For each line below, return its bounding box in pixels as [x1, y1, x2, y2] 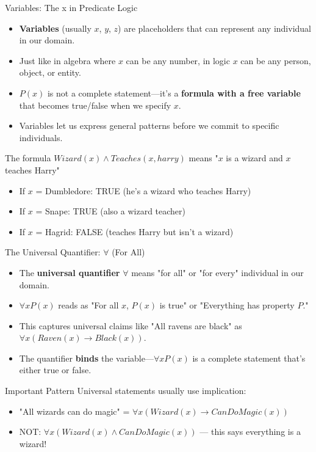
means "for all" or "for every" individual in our [131, 266, 304, 279]
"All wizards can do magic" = [19, 404, 130, 417]
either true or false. [19, 363, 92, 376]
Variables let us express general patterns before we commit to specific [19, 119, 279, 132]
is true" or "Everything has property [159, 299, 295, 312]
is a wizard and [226, 151, 283, 164]
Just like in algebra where [19, 54, 116, 67]
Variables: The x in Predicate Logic [5, 1, 138, 13]
